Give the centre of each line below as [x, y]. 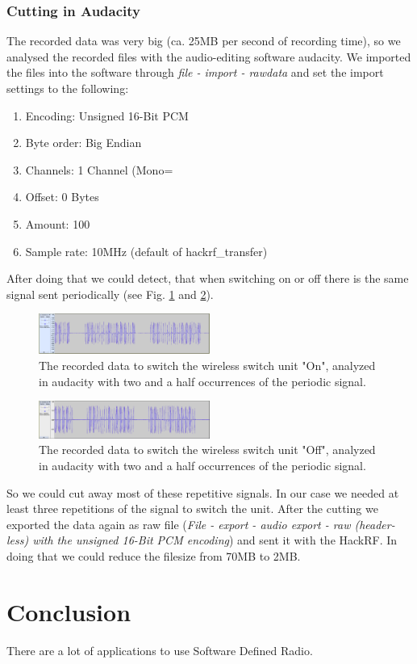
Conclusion [69, 611]
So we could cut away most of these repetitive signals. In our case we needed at [203, 492]
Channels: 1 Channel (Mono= [99, 169]
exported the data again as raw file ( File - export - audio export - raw [179, 524]
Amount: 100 [58, 223]
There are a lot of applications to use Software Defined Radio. [160, 650]
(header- [375, 524]
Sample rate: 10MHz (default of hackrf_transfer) [146, 251]
